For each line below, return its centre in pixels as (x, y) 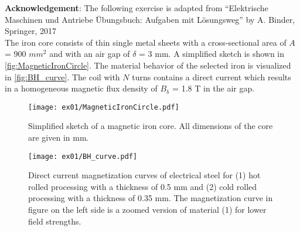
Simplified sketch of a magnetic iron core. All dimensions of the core (151, 126)
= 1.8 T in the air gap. (214, 88)
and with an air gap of (90, 54)
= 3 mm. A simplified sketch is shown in (212, 54)
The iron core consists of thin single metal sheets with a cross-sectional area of (146, 42)
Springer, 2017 (30, 31)
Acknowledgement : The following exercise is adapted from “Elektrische (137, 8)
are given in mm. (59, 137)
